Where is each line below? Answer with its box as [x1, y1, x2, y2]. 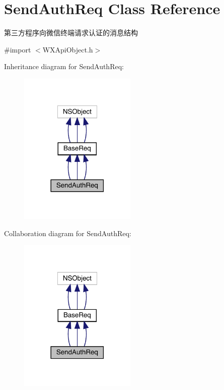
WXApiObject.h [42, 44, 93, 54]
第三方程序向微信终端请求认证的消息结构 [4, 27, 138, 38]
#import [4, 44, 31, 54]
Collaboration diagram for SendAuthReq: [4, 228, 131, 238]
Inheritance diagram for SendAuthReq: [4, 61, 124, 72]
